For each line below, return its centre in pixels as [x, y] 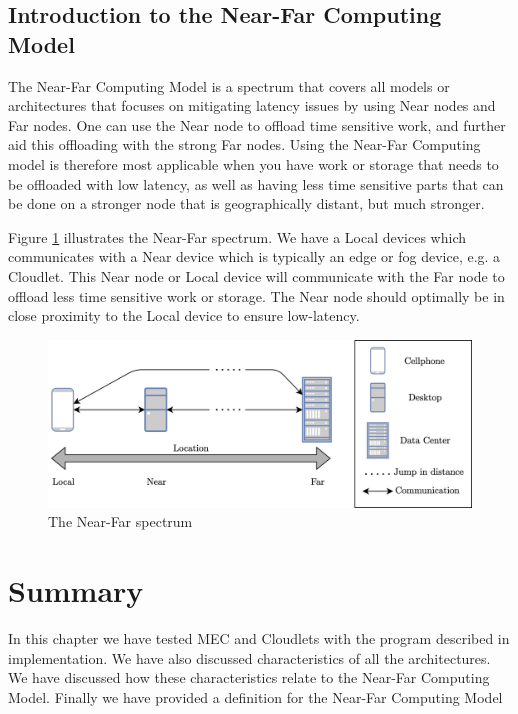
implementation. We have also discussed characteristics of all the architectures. [249, 657]
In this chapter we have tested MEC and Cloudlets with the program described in [259, 638]
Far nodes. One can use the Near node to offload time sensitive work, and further [257, 124]
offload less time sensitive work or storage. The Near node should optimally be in [256, 295]
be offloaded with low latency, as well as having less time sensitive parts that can [256, 183]
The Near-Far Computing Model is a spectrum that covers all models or [229, 85]
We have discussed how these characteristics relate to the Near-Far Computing [249, 677]
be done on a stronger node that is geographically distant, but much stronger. [246, 203]
